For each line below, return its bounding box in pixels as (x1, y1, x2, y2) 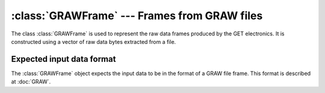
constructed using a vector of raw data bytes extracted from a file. (11, 38, 176, 45)
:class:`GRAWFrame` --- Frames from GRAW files (11, 9, 263, 22)
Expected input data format (11, 54, 116, 64)
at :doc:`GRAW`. (11, 78, 51, 85)
